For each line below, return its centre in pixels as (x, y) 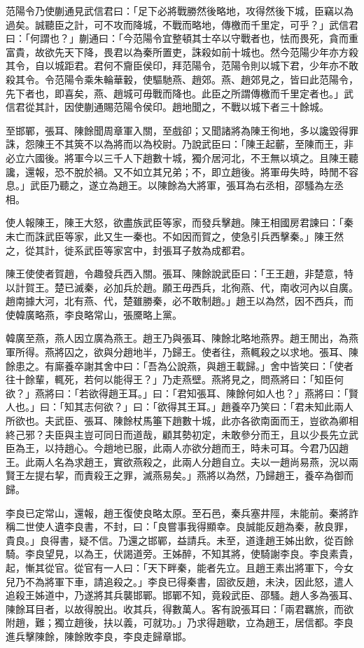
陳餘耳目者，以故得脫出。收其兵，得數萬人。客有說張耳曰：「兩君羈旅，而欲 (180, 608)
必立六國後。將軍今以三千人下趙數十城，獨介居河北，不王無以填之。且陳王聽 (182, 157)
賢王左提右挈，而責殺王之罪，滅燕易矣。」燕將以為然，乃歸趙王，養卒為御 (175, 475)
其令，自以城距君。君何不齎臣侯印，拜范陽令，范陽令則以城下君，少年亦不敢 (182, 66)
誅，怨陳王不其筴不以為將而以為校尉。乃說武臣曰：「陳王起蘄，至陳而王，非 (180, 144)
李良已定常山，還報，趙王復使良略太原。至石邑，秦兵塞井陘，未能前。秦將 (177, 512)
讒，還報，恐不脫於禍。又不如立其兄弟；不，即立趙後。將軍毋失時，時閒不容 (182, 171)
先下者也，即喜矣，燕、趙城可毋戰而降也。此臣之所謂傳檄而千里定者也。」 (175, 93)
